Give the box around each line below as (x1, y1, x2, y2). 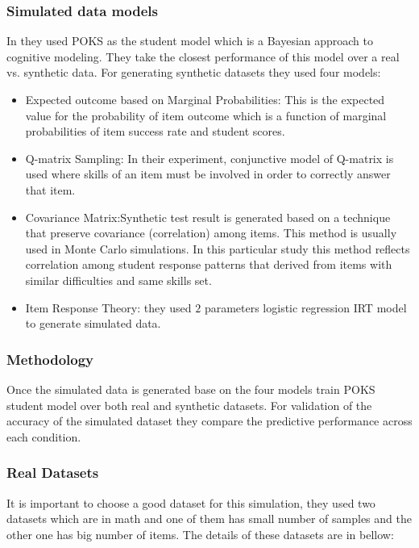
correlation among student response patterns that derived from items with (25, 256, 392, 273)
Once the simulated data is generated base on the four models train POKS (6, 380, 375, 397)
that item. (25, 181, 76, 198)
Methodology (6, 349, 94, 369)
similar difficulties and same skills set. (25, 271, 212, 288)
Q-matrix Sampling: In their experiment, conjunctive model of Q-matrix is (25, 149, 394, 166)
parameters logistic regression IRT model (204, 299, 407, 316)
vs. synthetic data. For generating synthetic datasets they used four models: (6, 64, 381, 81)
